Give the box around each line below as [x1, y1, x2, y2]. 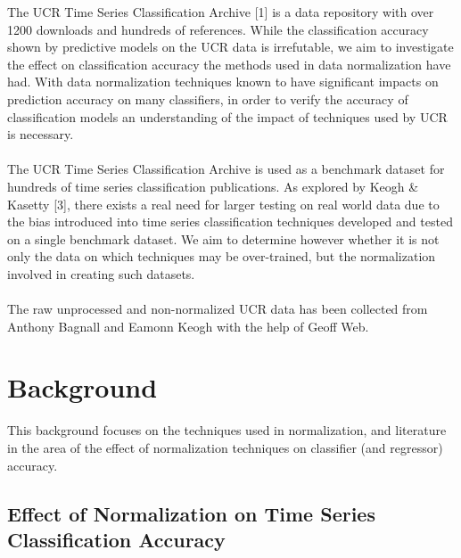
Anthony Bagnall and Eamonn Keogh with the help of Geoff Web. [7, 316, 369, 335]
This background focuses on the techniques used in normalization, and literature [7, 421, 447, 439]
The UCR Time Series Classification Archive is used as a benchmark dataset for [7, 160, 445, 178]
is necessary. [7, 125, 74, 144]
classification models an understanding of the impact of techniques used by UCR [7, 107, 448, 126]
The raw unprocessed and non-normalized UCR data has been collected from [7, 300, 428, 318]
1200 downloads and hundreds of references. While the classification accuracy [7, 20, 429, 38]
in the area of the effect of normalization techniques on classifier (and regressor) [7, 439, 443, 456]
